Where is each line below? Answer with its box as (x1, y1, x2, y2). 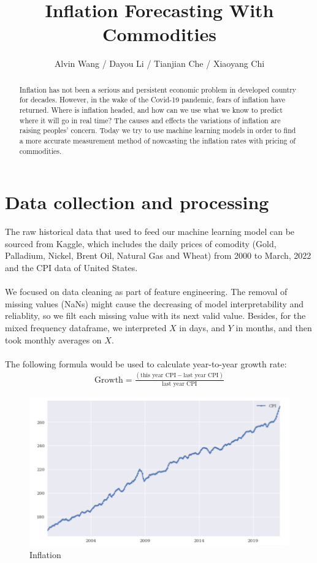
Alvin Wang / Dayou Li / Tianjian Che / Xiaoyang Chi (54, 57, 265, 70)
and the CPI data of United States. (5, 261, 138, 274)
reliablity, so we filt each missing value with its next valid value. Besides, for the (5, 309, 306, 322)
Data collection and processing (5, 190, 269, 215)
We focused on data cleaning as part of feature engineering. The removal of (5, 285, 288, 298)
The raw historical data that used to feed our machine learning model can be (5, 225, 295, 238)
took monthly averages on (5, 333, 102, 346)
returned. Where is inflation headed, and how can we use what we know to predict (19, 105, 283, 115)
